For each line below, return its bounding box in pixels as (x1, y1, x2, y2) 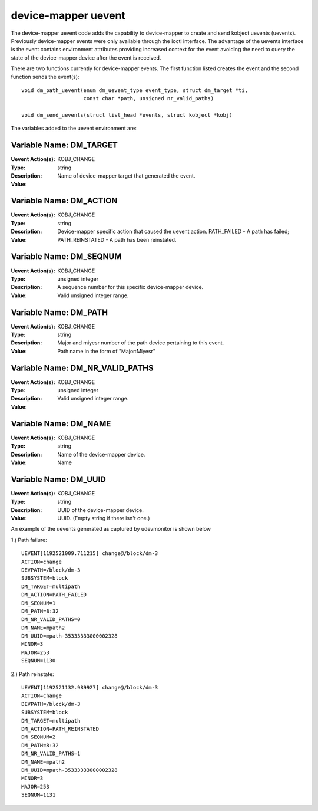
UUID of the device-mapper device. (57, 506, 144, 513)
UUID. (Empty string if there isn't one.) (57, 515, 150, 521)
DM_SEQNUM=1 (21, 599, 56, 606)
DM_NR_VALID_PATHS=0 (21, 616, 81, 623)
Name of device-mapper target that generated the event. (57, 172, 196, 179)
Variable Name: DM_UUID (11, 474, 106, 484)
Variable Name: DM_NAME (11, 419, 111, 429)
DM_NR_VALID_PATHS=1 (21, 750, 81, 757)
